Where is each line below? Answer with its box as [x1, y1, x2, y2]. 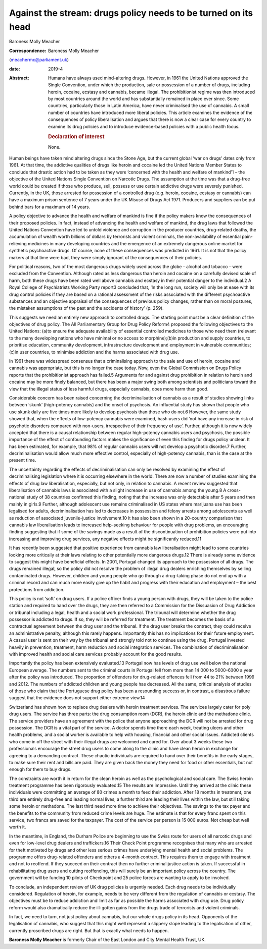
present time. [9, 457, 37, 463]
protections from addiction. [9, 586, 65, 592]
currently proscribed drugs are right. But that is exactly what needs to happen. [9, 927, 169, 934]
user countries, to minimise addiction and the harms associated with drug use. [19, 349, 179, 355]
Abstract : [9, 75, 29, 81]
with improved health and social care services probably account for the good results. [9, 651, 182, 657]
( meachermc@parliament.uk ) [9, 57, 69, 63]
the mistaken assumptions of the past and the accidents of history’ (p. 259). [9, 305, 164, 311]
